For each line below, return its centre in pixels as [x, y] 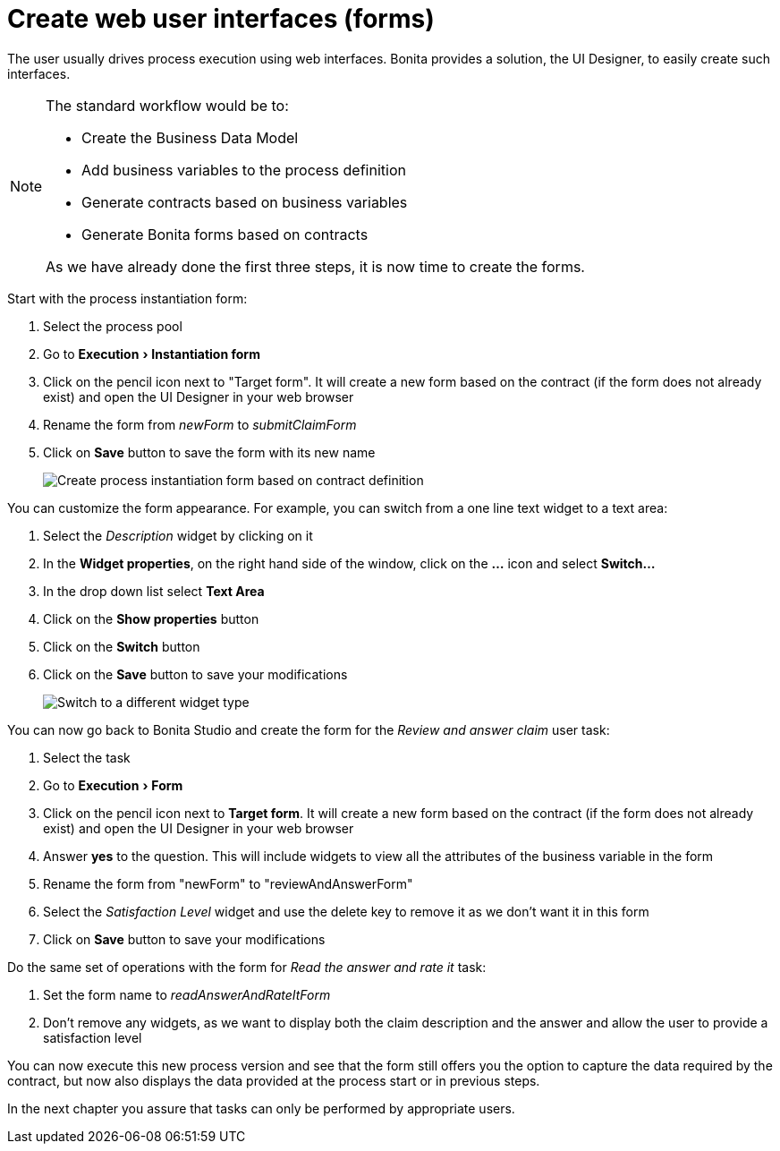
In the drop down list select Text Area [154, 591]
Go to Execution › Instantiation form [152, 354]
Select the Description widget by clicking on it [178, 535]
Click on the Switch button [122, 646]
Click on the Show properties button [151, 618]
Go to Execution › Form [113, 785]
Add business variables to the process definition [244, 170]
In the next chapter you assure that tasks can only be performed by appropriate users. [261, 1108]
